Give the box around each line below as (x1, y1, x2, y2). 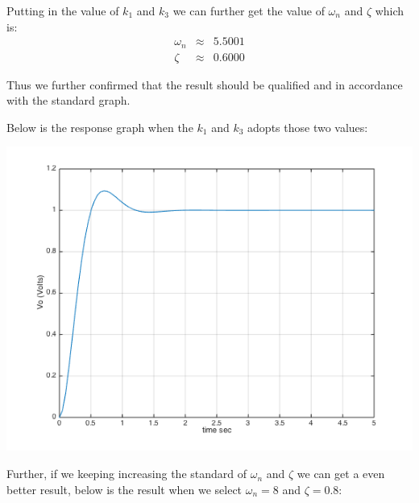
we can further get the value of (172, 2, 325, 19)
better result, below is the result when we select (6, 480, 243, 497)
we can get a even (297, 465, 385, 482)
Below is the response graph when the (6, 118, 193, 135)
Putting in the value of (6, 2, 119, 19)
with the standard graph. (6, 92, 131, 109)
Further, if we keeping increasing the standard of (6, 465, 247, 482)
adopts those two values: (247, 118, 368, 135)
